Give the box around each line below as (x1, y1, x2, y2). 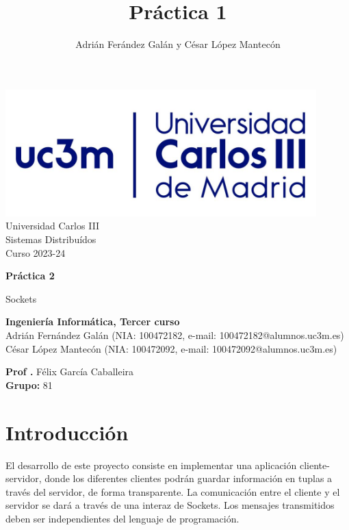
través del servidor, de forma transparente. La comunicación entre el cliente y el (5, 484, 340, 499)
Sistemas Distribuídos (5, 232, 96, 247)
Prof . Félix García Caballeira (5, 364, 134, 379)
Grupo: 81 (5, 377, 53, 392)
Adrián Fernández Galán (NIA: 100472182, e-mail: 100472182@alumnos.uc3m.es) (5, 328, 344, 342)
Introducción (5, 418, 129, 446)
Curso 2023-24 (5, 245, 66, 260)
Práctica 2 (5, 268, 55, 283)
